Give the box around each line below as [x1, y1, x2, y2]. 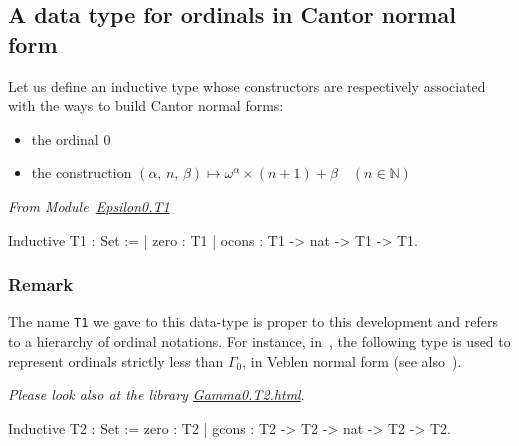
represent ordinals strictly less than [8, 350, 224, 371]
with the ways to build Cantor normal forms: [8, 95, 284, 116]
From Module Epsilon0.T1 [8, 195, 170, 216]
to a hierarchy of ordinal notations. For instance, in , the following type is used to [8, 331, 511, 352]
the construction [31, 162, 132, 183]
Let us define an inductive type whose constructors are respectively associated [8, 75, 486, 96]
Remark [8, 272, 74, 297]
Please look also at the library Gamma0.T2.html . [8, 384, 305, 405]
